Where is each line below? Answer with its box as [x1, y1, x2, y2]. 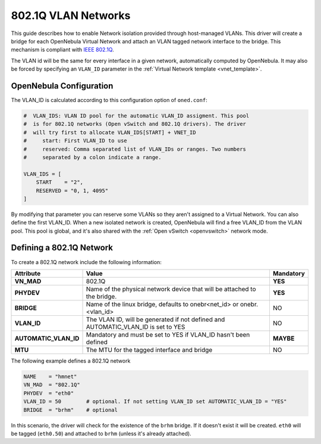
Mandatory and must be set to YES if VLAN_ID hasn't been [86, 330, 250, 338]
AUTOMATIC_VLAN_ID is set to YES [86, 322, 185, 331]
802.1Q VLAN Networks [11, 9, 131, 22]
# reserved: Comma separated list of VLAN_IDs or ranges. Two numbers [23, 145, 247, 153]
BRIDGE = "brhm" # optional [23, 407, 118, 413]
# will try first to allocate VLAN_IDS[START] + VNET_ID [23, 129, 196, 136]
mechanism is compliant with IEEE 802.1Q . [11, 46, 114, 53]
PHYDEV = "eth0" [23, 389, 74, 397]
